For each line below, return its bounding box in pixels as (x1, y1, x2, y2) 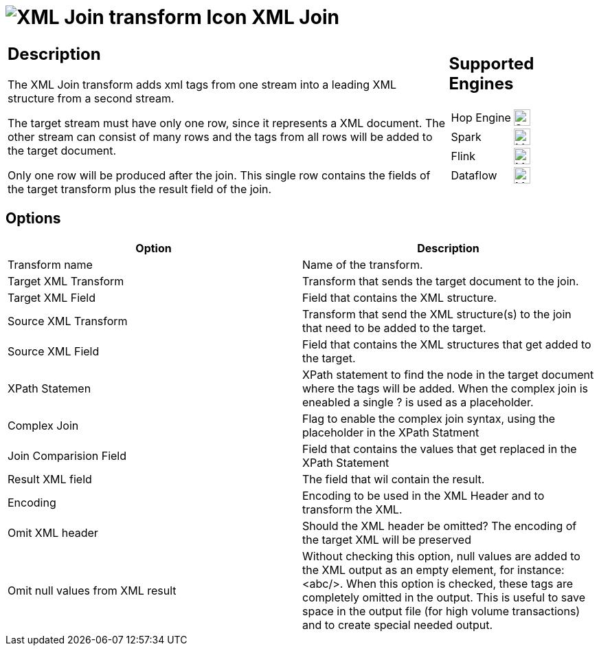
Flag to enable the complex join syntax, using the (302, 411, 556, 426)
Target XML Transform (8, 274, 124, 288)
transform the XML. (302, 502, 403, 516)
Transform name (8, 257, 93, 272)
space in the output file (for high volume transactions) (302, 604, 580, 618)
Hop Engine (451, 111, 511, 125)
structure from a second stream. (8, 91, 174, 105)
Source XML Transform (8, 313, 128, 328)
